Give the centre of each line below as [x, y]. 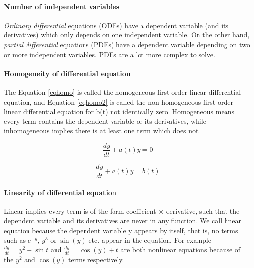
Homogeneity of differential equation [67, 73]
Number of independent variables [62, 6]
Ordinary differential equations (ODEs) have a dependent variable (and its [116, 25]
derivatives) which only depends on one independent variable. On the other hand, [127, 35]
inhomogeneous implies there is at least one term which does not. [102, 131]
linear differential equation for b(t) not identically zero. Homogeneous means [119, 111]
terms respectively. [96, 259]
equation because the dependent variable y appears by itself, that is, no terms [121, 230]
